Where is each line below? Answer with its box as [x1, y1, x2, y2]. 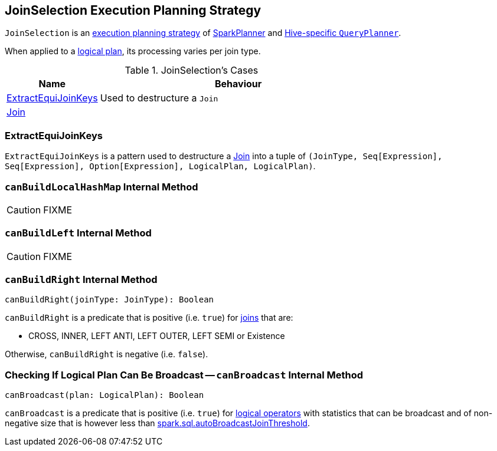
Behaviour [214, 78, 262, 90]
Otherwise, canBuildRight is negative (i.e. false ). [5, 349, 208, 360]
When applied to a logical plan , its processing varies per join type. [5, 46, 261, 57]
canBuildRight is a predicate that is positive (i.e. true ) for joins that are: [5, 312, 293, 323]
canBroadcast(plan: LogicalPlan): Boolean [5, 390, 204, 400]
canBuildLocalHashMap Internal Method [5, 180, 198, 193]
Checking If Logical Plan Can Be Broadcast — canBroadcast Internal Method [5, 368, 364, 381]
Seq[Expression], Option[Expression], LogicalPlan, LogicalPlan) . [5, 161, 316, 172]
